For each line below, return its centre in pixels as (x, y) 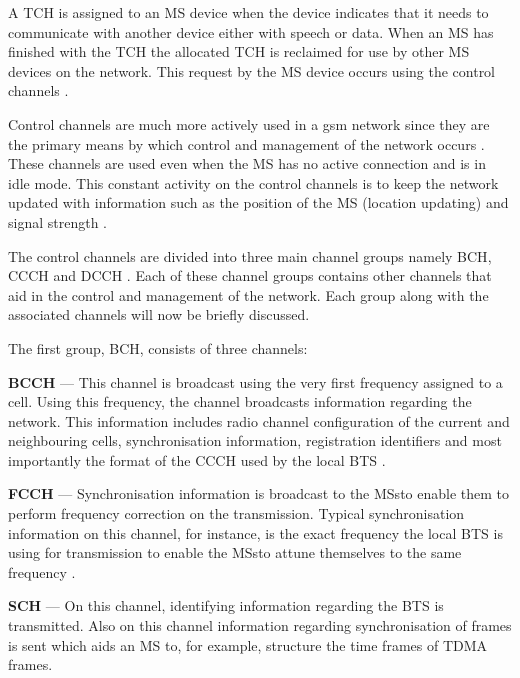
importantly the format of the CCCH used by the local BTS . (197, 459)
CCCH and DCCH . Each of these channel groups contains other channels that (250, 275)
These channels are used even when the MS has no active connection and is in (247, 163)
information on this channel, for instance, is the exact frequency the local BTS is (255, 532)
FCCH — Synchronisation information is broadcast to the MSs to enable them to (259, 493)
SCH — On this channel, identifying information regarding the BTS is (226, 605)
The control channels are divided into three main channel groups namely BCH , (250, 255)
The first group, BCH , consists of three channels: (158, 347)
